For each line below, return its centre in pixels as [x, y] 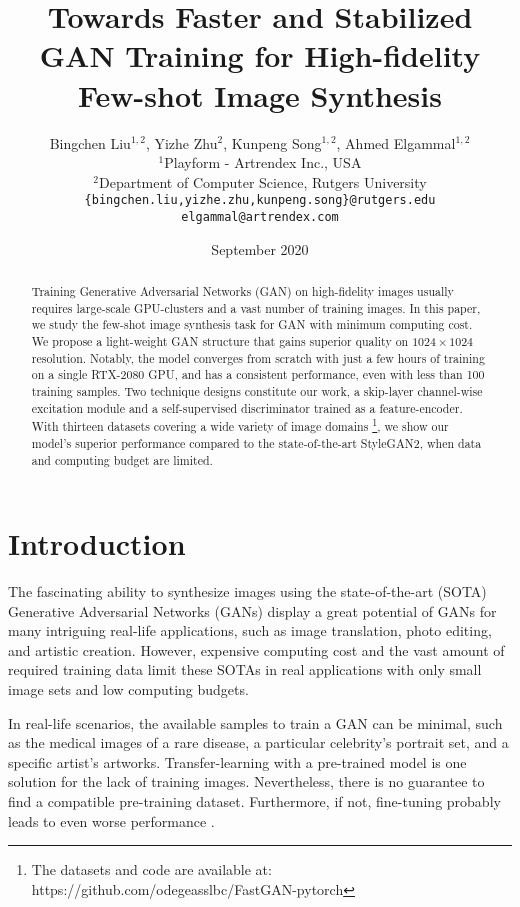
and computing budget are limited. [122, 459]
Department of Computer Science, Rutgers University [262, 181]
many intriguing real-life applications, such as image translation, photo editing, [250, 630]
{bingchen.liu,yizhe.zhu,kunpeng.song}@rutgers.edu [260, 200]
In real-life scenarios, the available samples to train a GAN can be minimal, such [255, 722]
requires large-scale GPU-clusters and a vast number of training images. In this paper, [256, 307]
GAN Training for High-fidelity [260, 55]
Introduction [97, 543]
